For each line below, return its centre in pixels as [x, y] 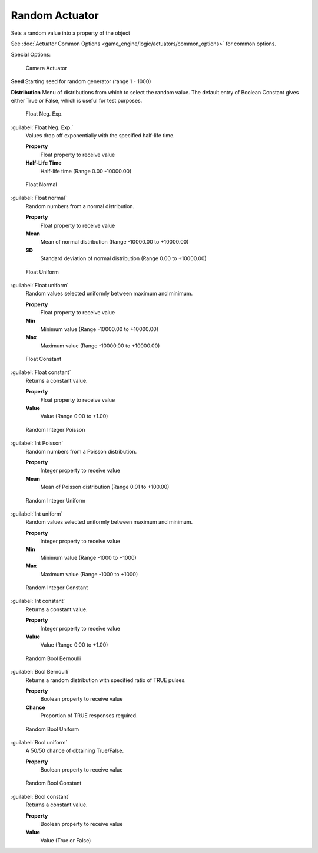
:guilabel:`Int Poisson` [37, 443]
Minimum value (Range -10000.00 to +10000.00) [100, 329]
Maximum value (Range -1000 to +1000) [89, 574]
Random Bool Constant [54, 783]
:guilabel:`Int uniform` [37, 514]
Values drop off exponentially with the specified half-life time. [100, 136]
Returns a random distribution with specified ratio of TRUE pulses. [106, 680]
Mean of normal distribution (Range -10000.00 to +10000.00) [115, 242]
